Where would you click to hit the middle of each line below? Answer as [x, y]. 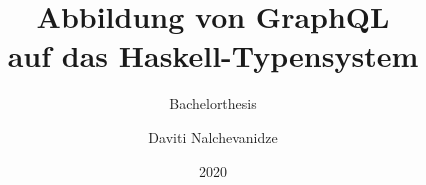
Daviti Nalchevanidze [213, 136]
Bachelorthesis [213, 103]
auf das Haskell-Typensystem [213, 55]
